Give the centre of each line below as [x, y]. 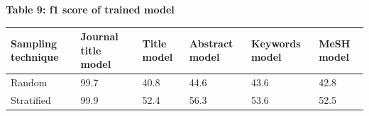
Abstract [211, 43]
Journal [99, 36]
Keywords [276, 43]
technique [35, 57]
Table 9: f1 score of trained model [90, 9]
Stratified [31, 99]
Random [29, 82]
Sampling [34, 43]
